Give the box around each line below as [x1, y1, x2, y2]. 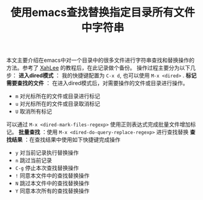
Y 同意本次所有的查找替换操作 [15, 187, 90, 194]
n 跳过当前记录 [15, 157, 52, 164]
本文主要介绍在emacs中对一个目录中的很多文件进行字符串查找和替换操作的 [6, 56, 194, 64]
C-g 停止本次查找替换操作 [15, 165, 79, 172]
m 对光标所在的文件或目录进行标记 [15, 92, 100, 100]
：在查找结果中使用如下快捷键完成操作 [23, 136, 120, 144]
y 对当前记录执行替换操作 [15, 149, 79, 157]
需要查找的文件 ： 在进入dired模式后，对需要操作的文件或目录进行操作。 [6, 80, 188, 87]
